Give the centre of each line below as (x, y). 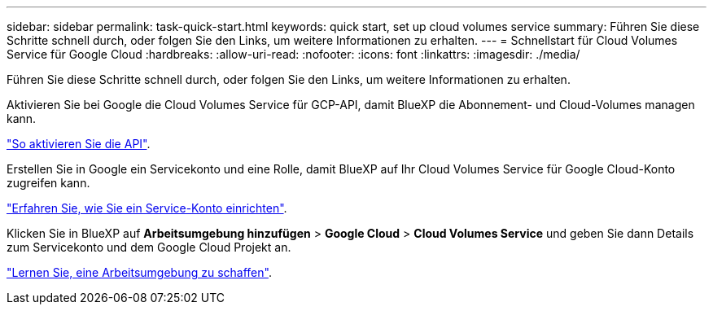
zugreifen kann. (48, 183)
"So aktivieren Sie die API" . (79, 144)
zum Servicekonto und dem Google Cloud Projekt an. (149, 247)
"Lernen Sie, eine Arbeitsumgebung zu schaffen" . (139, 272)
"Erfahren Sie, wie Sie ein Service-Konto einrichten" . (147, 208)
